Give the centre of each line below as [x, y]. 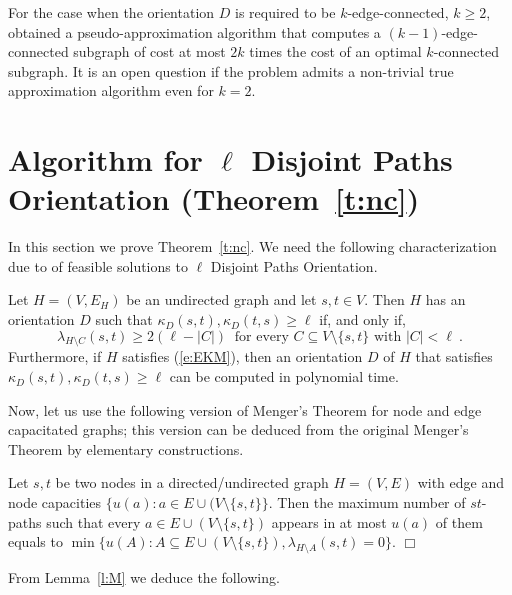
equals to [35, 541]
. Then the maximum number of [367, 502]
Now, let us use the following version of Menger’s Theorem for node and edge [245, 409]
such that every [93, 521]
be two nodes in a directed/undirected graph [192, 482]
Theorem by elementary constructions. [126, 448]
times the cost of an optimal [335, 51]
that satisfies [454, 356]
